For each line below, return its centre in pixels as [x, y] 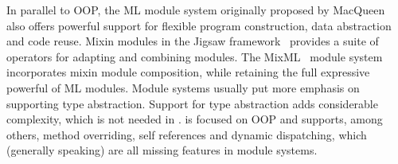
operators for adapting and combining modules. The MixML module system [195, 56]
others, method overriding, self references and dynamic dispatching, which [187, 134]
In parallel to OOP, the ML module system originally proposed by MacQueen [196, 10]
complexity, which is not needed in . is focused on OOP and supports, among [195, 119]
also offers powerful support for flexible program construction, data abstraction [199, 25]
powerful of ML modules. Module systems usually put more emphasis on [183, 87]
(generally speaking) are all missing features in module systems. [162, 150]
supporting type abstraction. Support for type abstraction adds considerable [192, 103]
